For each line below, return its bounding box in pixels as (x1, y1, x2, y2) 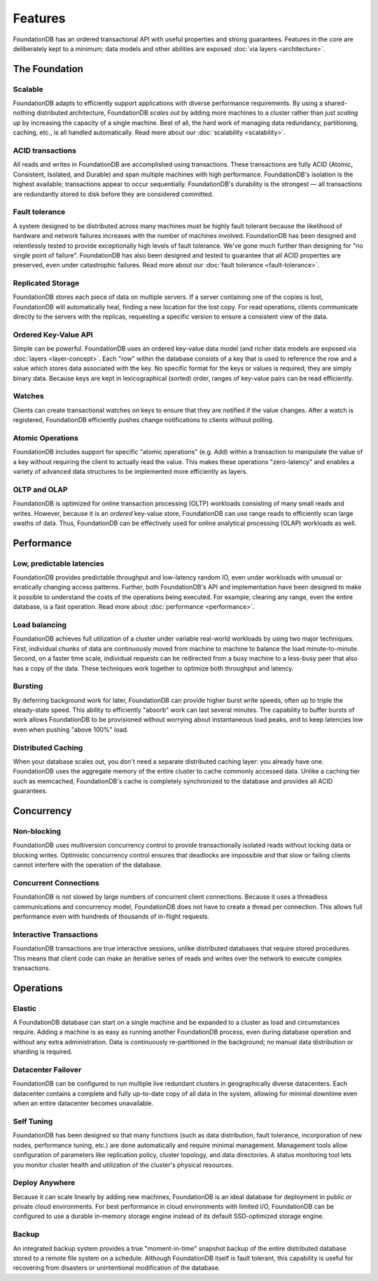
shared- (324, 99, 348, 108)
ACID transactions (13, 146, 77, 155)
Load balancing (13, 619, 66, 629)
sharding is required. (13, 1047, 73, 1056)
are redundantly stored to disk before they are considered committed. (13, 190, 214, 198)
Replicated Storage (13, 279, 80, 288)
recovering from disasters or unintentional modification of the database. (13, 1263, 220, 1272)
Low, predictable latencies (13, 559, 104, 568)
